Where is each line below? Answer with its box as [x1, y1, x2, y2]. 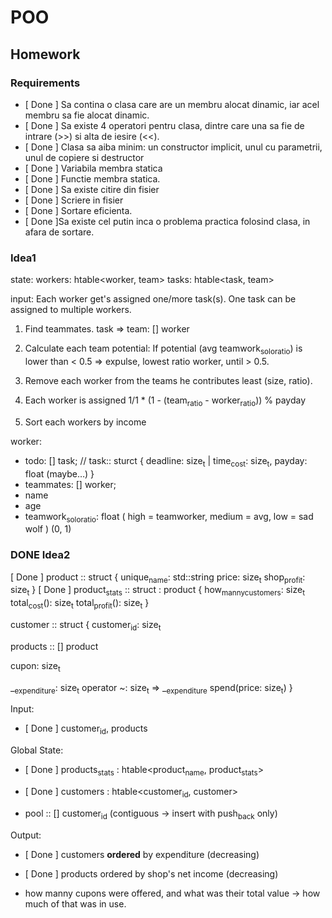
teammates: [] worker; [24, 478, 117, 490]
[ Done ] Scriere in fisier [24, 194, 124, 206]
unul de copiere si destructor [24, 151, 145, 163]
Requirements [10, 76, 81, 90]
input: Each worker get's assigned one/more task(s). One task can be [10, 293, 297, 305]
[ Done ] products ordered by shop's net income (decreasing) [24, 867, 279, 880]
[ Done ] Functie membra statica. [24, 172, 161, 185]
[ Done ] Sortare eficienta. [24, 204, 133, 216]
